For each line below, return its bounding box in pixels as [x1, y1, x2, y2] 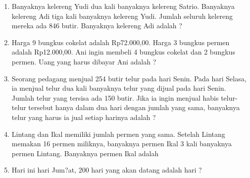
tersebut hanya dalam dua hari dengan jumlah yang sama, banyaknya [28, 102, 240, 113]
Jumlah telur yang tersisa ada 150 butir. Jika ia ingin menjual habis [11, 92, 219, 103]
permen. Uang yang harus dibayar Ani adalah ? [11, 56, 156, 66]
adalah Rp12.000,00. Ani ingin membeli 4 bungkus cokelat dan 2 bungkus [11, 47, 235, 57]
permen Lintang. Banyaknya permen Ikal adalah [11, 148, 159, 158]
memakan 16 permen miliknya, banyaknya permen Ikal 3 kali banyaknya [11, 138, 232, 149]
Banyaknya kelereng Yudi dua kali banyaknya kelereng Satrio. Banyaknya [11, 1, 235, 11]
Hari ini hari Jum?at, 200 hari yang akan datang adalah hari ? [11, 165, 202, 175]
